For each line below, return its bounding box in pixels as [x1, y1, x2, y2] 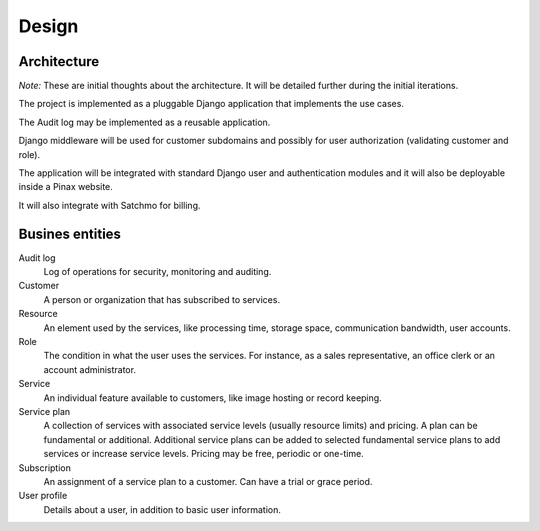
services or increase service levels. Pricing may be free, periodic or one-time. [43, 448, 364, 460]
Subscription [18, 461, 72, 474]
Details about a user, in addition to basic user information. [43, 503, 282, 515]
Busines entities [18, 225, 122, 242]
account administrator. [43, 363, 137, 375]
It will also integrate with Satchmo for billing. [18, 199, 201, 211]
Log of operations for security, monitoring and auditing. [43, 266, 272, 278]
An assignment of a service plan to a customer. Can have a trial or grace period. [43, 475, 373, 487]
